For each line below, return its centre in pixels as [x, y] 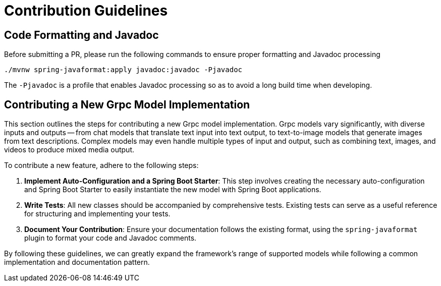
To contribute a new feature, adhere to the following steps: [101, 165]
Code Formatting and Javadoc [81, 35]
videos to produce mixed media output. [69, 150]
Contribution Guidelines [86, 11]
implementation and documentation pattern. [77, 262]
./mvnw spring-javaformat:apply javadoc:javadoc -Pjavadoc [123, 70]
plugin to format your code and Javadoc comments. [111, 238]
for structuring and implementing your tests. [97, 214]
